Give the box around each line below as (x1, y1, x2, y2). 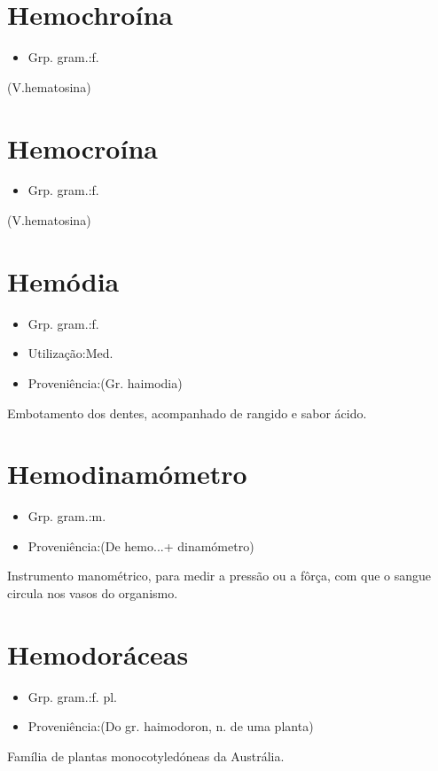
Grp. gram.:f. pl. (27, 687, 117, 705)
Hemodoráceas (7, 635, 189, 672)
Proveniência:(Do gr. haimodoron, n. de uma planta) (27, 717, 314, 736)
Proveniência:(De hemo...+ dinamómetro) (27, 536, 254, 555)
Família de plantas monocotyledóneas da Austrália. (7, 746, 285, 765)
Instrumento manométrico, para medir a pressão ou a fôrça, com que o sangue (7, 566, 432, 585)
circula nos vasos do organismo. (7, 584, 178, 603)
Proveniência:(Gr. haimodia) (27, 373, 183, 392)
